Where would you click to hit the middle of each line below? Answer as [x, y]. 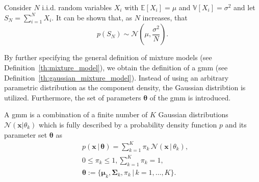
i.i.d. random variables [77, 7]
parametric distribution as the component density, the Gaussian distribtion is [125, 87]
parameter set [26, 134]
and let [244, 7]
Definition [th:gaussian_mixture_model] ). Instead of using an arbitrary [116, 77]
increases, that [165, 17]
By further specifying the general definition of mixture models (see [108, 57]
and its [236, 124]
